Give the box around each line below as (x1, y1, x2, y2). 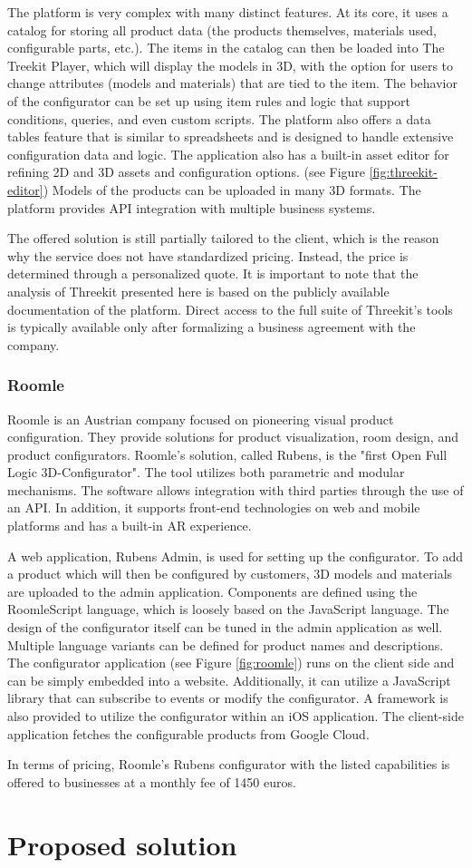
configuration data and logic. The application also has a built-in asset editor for (7, 144, 449, 163)
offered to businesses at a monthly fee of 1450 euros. (7, 772, 296, 791)
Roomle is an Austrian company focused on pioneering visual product (7, 409, 394, 428)
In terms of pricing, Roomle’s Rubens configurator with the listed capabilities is (7, 755, 450, 774)
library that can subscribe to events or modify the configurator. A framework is (7, 688, 448, 707)
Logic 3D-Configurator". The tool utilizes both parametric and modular (7, 463, 405, 482)
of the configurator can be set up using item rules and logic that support (7, 91, 410, 110)
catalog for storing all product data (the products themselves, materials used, (7, 20, 437, 39)
